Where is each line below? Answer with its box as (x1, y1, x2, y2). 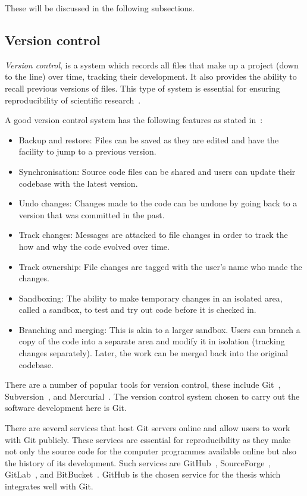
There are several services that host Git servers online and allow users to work (5, 422, 290, 434)
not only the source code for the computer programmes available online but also (5, 445, 297, 457)
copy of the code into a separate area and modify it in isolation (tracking (18, 335, 285, 347)
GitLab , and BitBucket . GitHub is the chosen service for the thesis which (5, 468, 281, 481)
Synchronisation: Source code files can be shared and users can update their (18, 165, 296, 177)
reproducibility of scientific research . (5, 93, 141, 106)
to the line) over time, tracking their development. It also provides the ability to (5, 70, 297, 83)
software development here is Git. (5, 401, 127, 414)
